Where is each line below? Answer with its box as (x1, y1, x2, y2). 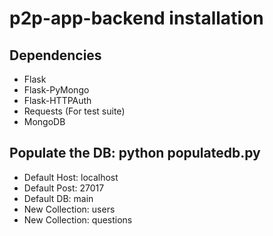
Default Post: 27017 (23, 182, 105, 194)
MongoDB (23, 116, 66, 127)
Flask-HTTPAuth (23, 95, 92, 106)
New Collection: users (23, 203, 116, 215)
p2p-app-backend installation (9, 7, 264, 30)
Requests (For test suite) (23, 105, 126, 117)
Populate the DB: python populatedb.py (9, 145, 261, 162)
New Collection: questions (23, 213, 133, 226)
